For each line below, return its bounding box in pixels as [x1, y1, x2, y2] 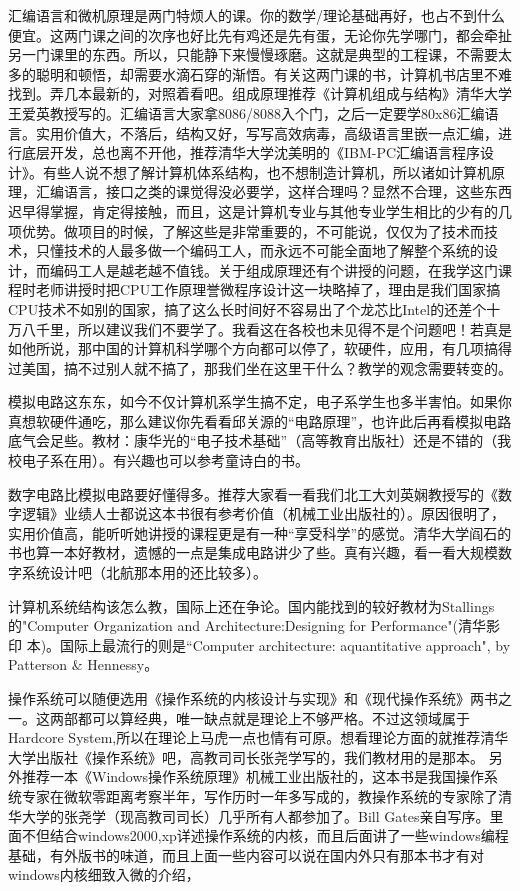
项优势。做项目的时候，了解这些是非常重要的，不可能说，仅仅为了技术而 [8, 220, 484, 241]
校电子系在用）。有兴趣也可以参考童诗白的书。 [8, 450, 309, 471]
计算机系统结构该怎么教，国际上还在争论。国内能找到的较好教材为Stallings [8, 595, 495, 616]
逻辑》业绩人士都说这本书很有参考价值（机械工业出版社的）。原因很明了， [21, 503, 505, 524]
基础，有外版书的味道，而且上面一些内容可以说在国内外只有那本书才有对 [8, 844, 484, 865]
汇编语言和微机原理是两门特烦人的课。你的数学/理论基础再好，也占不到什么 [8, 5, 505, 25]
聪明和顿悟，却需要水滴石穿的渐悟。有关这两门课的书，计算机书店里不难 [35, 63, 512, 84]
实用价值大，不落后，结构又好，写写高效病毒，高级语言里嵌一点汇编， [35, 122, 498, 143]
